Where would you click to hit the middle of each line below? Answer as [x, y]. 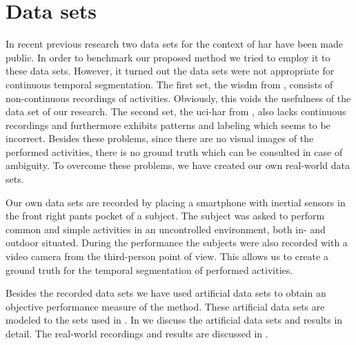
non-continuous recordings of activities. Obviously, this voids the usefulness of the [178, 98]
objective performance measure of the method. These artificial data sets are [165, 306]
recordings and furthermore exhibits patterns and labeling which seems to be [168, 125]
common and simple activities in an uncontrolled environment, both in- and [166, 229]
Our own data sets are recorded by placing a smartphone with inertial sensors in [176, 202]
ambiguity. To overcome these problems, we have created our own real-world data [178, 165]
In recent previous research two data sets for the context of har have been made [174, 44]
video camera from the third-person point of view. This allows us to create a [167, 256]
